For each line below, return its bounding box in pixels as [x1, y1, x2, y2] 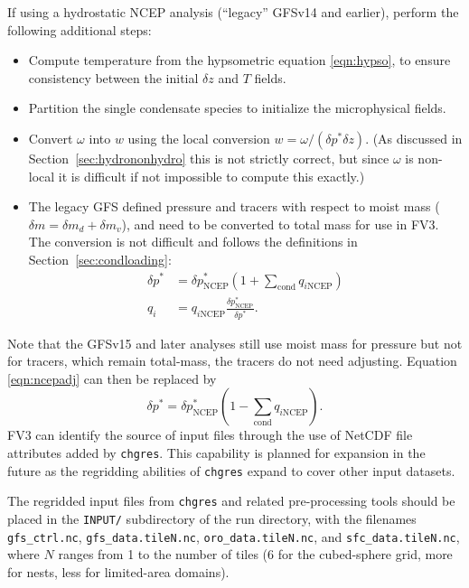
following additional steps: [7, 20, 152, 39]
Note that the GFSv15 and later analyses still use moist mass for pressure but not [7, 333, 463, 352]
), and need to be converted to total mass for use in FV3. [121, 214, 439, 233]
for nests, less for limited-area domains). [7, 562, 230, 581]
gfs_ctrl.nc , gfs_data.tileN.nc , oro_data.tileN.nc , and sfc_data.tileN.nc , [7, 527, 460, 546]
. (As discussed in [365, 128, 463, 147]
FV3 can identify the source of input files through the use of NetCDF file [7, 425, 413, 444]
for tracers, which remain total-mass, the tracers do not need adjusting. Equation [7, 351, 457, 370]
